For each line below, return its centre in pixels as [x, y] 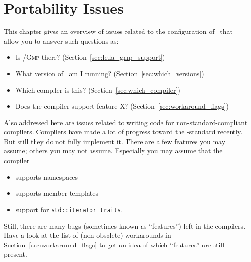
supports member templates [57, 193]
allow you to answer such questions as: [61, 41]
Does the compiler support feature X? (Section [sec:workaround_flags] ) [122, 106]
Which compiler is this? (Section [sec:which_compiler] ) [98, 90]
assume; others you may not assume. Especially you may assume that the [113, 151]
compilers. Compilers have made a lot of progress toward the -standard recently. [123, 132]
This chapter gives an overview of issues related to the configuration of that [118, 31]
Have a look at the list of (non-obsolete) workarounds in [88, 235]
